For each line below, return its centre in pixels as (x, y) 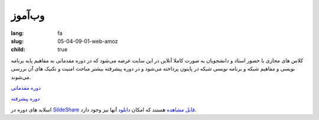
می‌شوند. (21, 77)
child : (18, 50)
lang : (17, 33)
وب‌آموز (28, 15)
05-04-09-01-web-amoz (88, 41)
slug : (17, 41)
